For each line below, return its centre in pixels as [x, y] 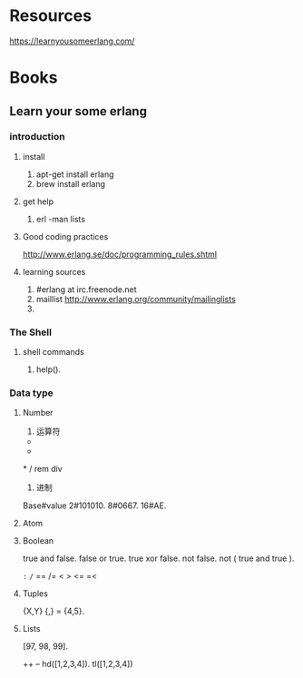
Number [38, 413]
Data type [32, 393]
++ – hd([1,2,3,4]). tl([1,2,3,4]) [78, 664]
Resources [51, 16]
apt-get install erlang [75, 174]
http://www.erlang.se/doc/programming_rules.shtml [120, 254]
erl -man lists [61, 219]
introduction [37, 137]
